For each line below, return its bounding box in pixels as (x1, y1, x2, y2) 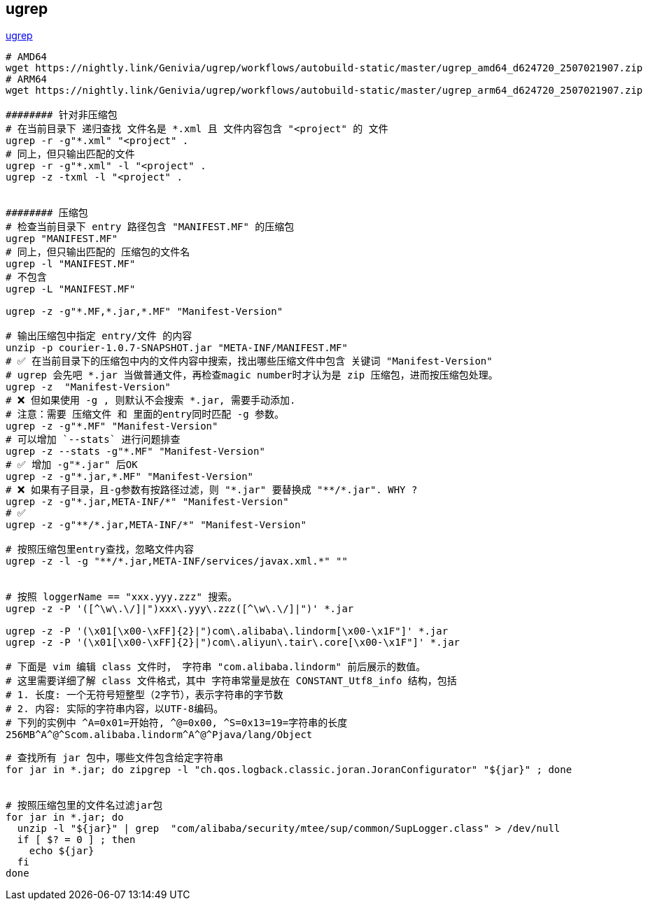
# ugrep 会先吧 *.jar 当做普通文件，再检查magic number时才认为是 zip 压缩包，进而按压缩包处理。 (6, 369, 498, 381)
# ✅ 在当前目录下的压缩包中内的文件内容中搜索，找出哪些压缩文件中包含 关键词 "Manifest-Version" (6, 355, 493, 367)
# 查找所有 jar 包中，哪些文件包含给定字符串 (6, 752, 223, 764)
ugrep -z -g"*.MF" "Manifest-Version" (6, 420, 218, 432)
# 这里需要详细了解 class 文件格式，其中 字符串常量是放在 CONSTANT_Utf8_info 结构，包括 (6, 675, 457, 687)
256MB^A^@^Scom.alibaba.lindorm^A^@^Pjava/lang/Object (6, 729, 313, 741)
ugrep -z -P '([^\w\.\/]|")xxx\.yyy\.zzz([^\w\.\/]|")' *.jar (6, 603, 354, 615)
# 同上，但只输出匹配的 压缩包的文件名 (6, 246, 190, 258)
